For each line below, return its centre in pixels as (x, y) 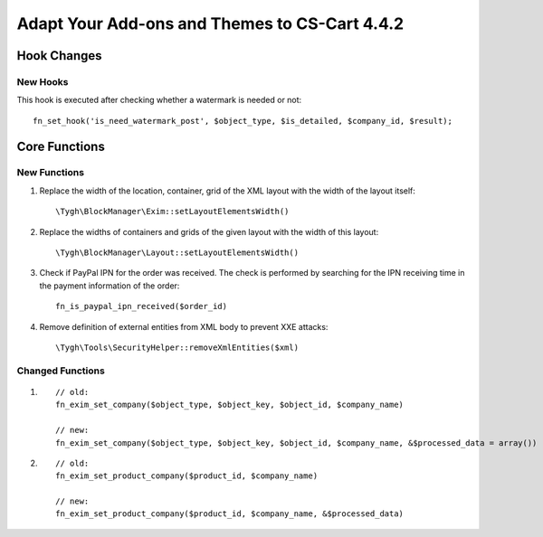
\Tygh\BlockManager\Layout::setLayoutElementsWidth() (177, 253)
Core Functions (61, 146)
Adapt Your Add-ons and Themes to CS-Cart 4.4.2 (210, 24)
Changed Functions (61, 371)
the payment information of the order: (110, 286)
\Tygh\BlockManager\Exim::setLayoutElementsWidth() (172, 212)
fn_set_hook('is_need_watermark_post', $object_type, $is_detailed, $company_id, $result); (243, 121)
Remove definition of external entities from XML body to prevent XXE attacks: (184, 326)
